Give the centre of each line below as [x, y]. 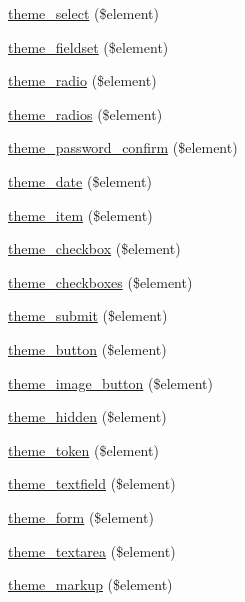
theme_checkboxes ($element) [100, 281]
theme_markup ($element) [90, 584]
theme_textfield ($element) [92, 483]
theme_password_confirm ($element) [123, 147]
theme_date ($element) [80, 180]
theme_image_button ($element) [110, 382]
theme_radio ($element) [82, 80]
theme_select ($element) [83, 13]
